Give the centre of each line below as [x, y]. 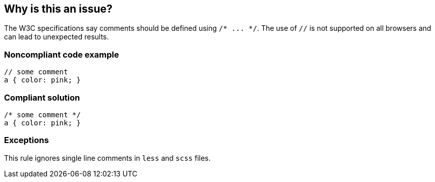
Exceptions [27, 140]
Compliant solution [42, 97]
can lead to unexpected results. [57, 37]
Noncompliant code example [62, 54]
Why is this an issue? [58, 9]
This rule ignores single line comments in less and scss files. [107, 158]
